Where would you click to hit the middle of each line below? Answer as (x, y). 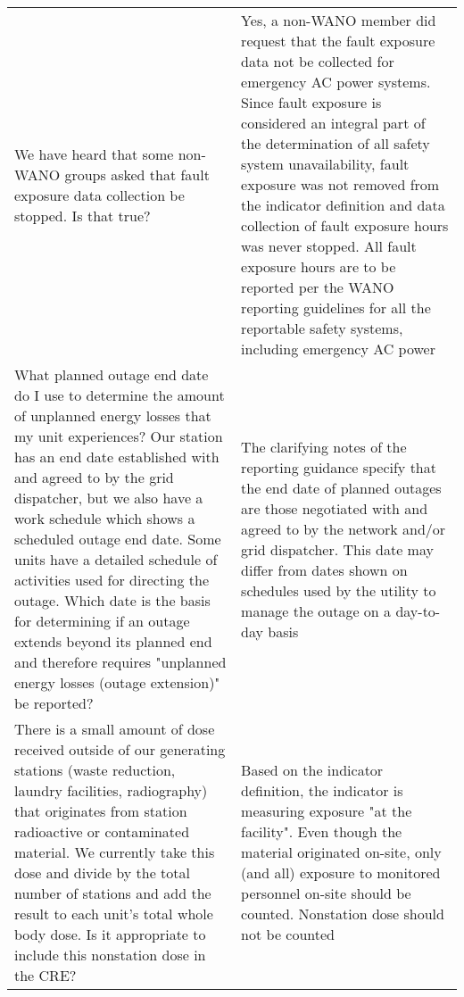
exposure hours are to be (319, 266)
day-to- (418, 611)
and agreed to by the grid (94, 477)
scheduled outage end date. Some (118, 539)
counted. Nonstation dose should (343, 914)
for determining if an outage (102, 621)
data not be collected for (318, 61)
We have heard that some (94, 154)
